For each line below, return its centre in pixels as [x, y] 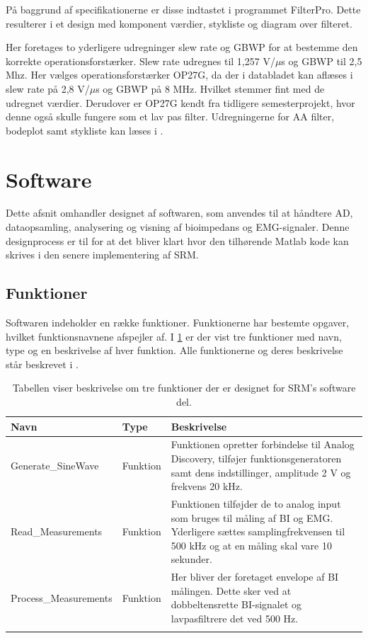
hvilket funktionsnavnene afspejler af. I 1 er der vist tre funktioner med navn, [174, 336]
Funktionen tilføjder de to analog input [256, 504]
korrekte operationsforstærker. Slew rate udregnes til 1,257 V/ [140, 61]
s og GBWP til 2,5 [322, 61]
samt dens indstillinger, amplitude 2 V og [261, 472]
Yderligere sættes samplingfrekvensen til [258, 531]
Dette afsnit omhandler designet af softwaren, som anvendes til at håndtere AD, [179, 213]
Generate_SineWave [55, 465]
